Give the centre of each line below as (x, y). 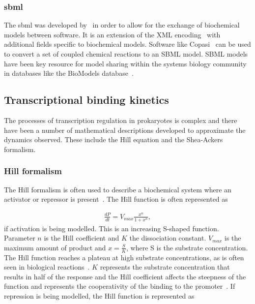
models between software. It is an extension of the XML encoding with (112, 34)
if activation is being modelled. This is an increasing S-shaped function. (112, 228)
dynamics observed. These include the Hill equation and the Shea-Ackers (113, 139)
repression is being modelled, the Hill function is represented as (99, 296)
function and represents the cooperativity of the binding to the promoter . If (120, 286)
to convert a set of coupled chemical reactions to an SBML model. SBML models (126, 54)
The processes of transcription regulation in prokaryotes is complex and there (121, 120)
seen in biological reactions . (47, 267)
